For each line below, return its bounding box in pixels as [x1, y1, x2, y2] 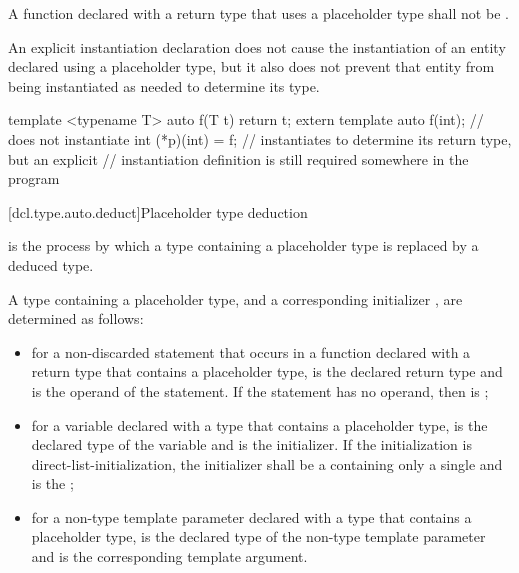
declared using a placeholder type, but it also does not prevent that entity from [8, 56, 495, 77]
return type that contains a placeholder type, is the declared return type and [31, 361, 503, 382]
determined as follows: [8, 308, 144, 329]
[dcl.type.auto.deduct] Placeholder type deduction [8, 201, 308, 222]
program [8, 168, 60, 189]
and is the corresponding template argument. [31, 546, 308, 567]
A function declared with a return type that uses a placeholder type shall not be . [8, 3, 509, 23]
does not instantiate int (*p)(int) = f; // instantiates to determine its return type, [8, 128, 512, 149]
